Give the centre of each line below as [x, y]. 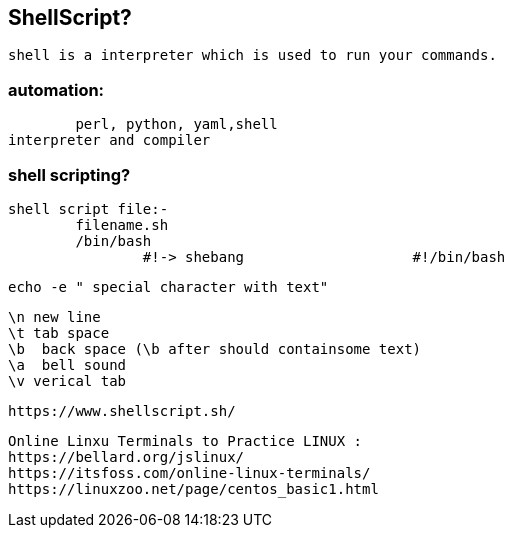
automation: [56, 89]
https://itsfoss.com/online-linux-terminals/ [189, 472]
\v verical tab [67, 380]
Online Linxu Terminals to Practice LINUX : [185, 440]
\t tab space [59, 332]
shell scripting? [69, 174]
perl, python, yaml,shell [176, 124]
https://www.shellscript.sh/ [122, 410]
